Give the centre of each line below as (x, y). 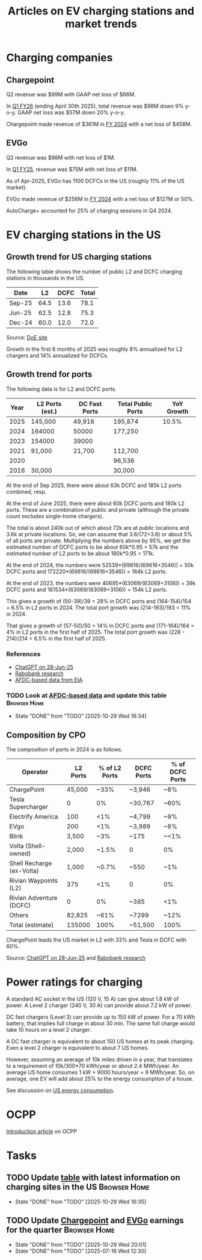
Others (19, 915)
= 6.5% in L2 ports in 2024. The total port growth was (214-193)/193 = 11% (99, 607)
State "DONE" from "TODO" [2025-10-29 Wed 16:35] (81, 1202)
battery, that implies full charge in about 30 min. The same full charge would (101, 1023)
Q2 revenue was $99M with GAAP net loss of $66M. (71, 94)
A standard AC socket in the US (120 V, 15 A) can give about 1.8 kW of (93, 999)
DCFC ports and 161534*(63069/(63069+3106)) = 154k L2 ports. (87, 589)
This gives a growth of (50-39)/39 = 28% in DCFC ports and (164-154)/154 (99, 601)
